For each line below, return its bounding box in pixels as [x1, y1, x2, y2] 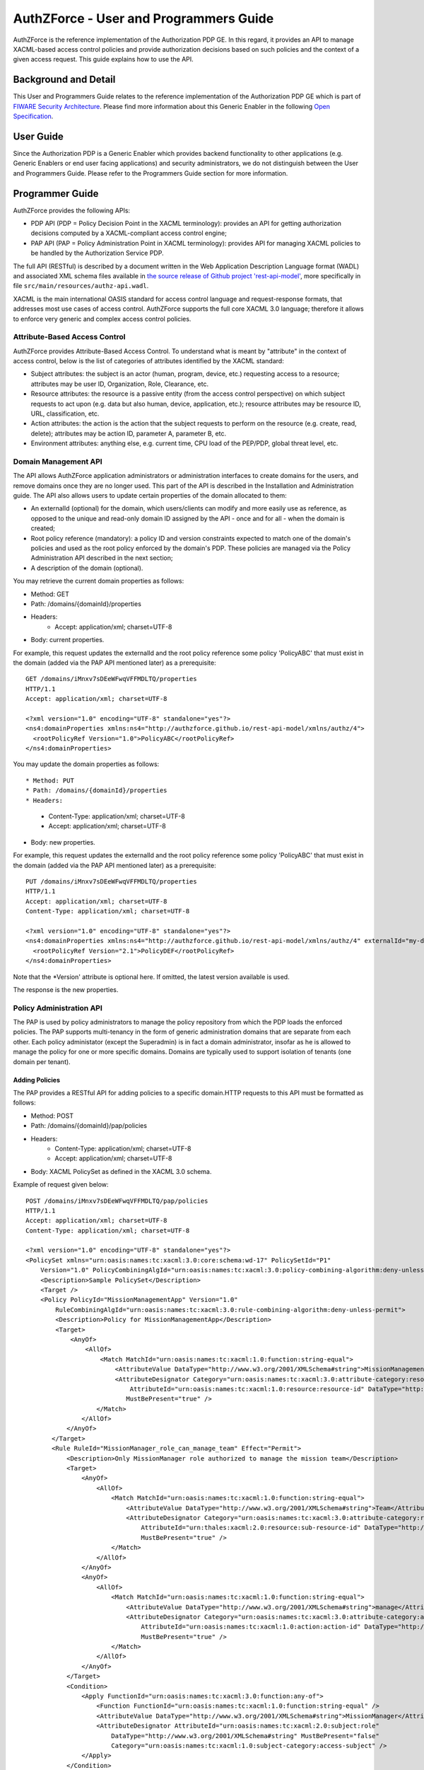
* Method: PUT [25, 776, 74, 784]
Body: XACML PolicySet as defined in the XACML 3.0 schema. [30, 1167, 212, 1175]
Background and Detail [13, 74, 116, 86]
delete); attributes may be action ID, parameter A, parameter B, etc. [30, 429, 226, 438]
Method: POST [30, 1112, 74, 1120]
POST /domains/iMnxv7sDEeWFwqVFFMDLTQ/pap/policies [25, 1197, 208, 1205]
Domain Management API [13, 457, 102, 467]
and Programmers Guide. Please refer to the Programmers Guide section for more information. [13, 169, 288, 177]
